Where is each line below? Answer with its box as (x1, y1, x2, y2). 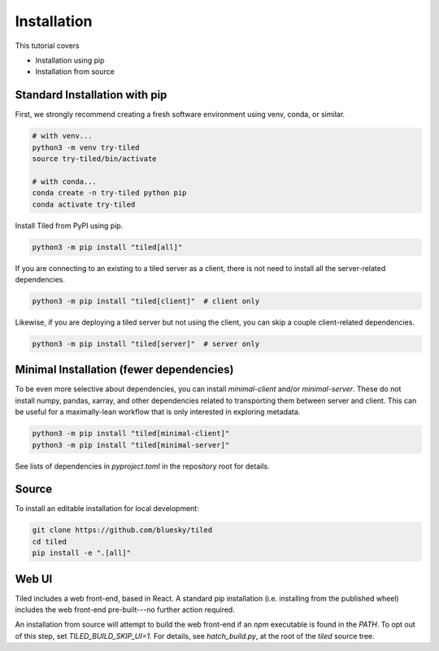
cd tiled (32, 537, 67, 546)
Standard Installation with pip (15, 88, 167, 102)
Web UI (15, 572, 53, 586)
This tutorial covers (15, 41, 80, 50)
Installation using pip (35, 55, 105, 65)
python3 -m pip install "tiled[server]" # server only (32, 339, 260, 348)
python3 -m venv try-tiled (32, 142, 140, 152)
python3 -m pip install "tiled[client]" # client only (32, 296, 260, 305)
